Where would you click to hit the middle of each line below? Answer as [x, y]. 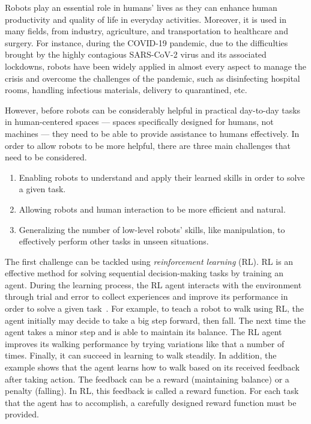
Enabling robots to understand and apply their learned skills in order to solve [162, 177]
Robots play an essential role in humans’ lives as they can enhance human [141, 7]
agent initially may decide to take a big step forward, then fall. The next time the [155, 320]
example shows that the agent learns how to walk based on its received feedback [152, 367]
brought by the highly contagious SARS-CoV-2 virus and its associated [136, 54]
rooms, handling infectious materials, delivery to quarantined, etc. [126, 90]
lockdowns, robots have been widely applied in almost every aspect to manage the [156, 66]
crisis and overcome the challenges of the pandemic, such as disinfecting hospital [152, 78]
